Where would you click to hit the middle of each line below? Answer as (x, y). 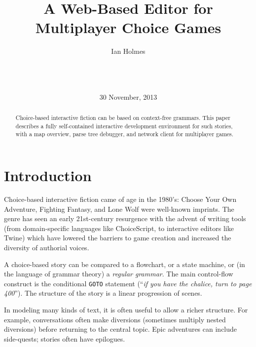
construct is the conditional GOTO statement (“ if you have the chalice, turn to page (128, 283)
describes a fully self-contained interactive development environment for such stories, (124, 126)
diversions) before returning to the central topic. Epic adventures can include (121, 329)
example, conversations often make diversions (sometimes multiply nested (115, 319)
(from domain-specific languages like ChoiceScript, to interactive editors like (119, 228)
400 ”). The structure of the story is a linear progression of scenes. (103, 293)
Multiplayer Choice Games (128, 27)
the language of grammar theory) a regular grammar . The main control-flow (119, 274)
